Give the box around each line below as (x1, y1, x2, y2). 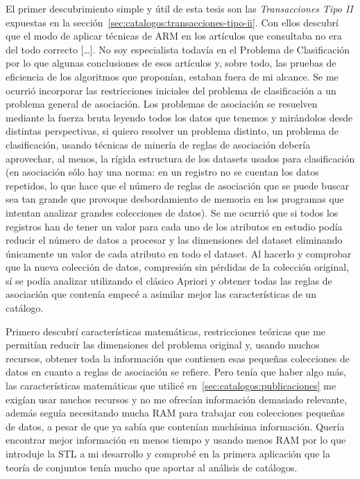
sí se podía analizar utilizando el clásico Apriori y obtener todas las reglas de (6, 273, 332, 287)
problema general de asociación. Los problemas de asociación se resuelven (6, 96, 318, 111)
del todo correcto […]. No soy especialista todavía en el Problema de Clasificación (6, 42, 350, 56)
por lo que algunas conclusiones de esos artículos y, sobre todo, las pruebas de (6, 56, 336, 70)
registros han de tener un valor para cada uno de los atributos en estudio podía (6, 219, 343, 233)
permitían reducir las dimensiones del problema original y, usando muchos (6, 337, 320, 352)
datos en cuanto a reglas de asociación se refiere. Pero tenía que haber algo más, (6, 364, 347, 379)
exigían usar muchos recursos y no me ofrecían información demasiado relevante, (6, 392, 348, 406)
